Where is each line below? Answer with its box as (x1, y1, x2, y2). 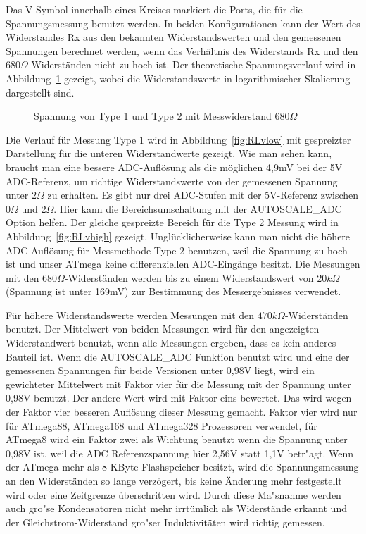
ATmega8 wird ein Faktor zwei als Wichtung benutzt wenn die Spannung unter (6, 432, 348, 447)
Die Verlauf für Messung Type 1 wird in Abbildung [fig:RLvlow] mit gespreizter (6, 132, 351, 147)
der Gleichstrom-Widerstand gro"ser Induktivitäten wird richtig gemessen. (6, 514, 325, 529)
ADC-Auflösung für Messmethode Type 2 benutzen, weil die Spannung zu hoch (6, 242, 348, 257)
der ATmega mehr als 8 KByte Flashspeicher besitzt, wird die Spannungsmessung (6, 459, 359, 474)
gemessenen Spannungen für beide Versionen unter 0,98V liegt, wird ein (6, 363, 315, 378)
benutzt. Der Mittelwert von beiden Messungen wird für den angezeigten (6, 321, 320, 336)
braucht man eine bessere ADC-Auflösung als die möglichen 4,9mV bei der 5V (6, 159, 343, 174)
